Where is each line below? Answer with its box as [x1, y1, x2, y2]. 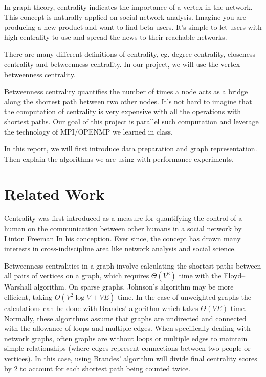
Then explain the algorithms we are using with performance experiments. [4, 153, 234, 164]
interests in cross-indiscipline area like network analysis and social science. [4, 243, 236, 254]
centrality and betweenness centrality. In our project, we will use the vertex [4, 58, 240, 69]
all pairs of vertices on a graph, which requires [4, 270, 149, 281]
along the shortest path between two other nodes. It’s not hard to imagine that [4, 96, 252, 106]
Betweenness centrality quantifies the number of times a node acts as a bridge [4, 86, 248, 97]
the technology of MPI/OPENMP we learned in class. [4, 126, 173, 137]
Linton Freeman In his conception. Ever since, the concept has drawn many [4, 233, 241, 243]
